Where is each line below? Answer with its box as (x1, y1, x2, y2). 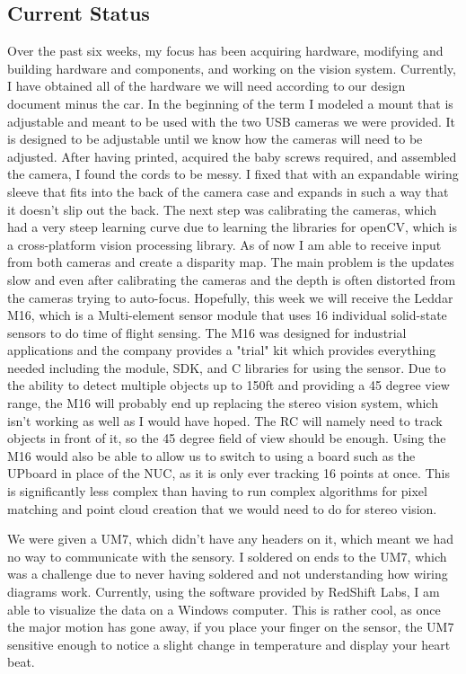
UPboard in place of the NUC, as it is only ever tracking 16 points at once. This (7, 464, 450, 483)
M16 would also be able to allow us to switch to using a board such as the (7, 446, 416, 465)
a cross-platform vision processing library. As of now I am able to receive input (7, 235, 442, 253)
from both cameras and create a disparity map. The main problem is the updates (7, 253, 454, 271)
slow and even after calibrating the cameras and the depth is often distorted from (7, 270, 456, 288)
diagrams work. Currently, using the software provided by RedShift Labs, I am (7, 582, 440, 601)
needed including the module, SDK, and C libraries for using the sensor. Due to (7, 358, 446, 377)
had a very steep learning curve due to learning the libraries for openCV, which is (7, 217, 458, 236)
